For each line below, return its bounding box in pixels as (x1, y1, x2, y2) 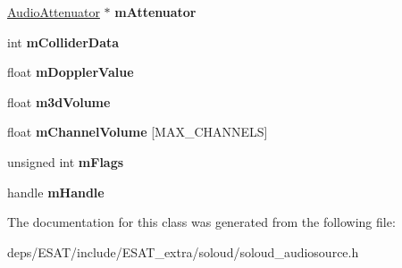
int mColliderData (7, 32, 120, 51)
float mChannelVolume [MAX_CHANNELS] (7, 122, 268, 141)
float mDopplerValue (7, 63, 134, 81)
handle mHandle (7, 182, 105, 201)
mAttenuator (114, 3, 197, 21)
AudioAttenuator (7, 3, 100, 21)
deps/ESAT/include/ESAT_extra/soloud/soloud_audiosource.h (7, 242, 359, 261)
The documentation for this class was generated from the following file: (7, 213, 396, 231)
